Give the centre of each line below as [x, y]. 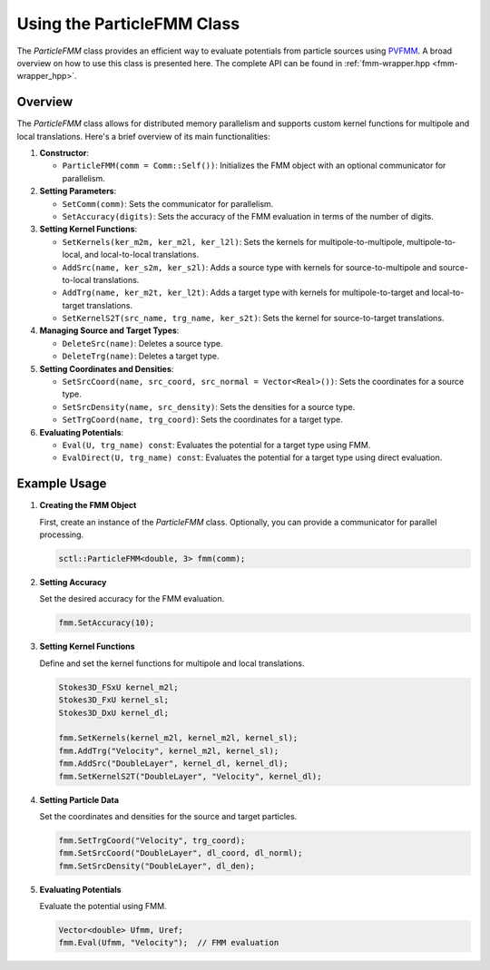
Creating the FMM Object [88, 505]
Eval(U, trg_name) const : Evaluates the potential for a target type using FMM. [216, 445]
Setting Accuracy [73, 583]
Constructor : [64, 153]
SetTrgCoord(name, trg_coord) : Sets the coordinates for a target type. [203, 420]
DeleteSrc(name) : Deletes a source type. [142, 343]
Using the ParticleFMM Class [128, 24]
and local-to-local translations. [142, 255]
